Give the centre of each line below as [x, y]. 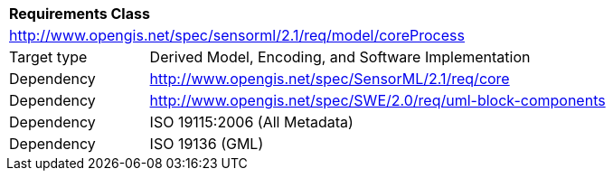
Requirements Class [80, 14]
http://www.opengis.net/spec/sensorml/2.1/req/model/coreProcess [237, 35]
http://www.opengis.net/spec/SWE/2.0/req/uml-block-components [377, 100]
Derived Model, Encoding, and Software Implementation [340, 57]
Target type [48, 57]
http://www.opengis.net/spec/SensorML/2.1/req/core [330, 79]
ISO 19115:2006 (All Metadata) [251, 122]
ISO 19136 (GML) [207, 144]
